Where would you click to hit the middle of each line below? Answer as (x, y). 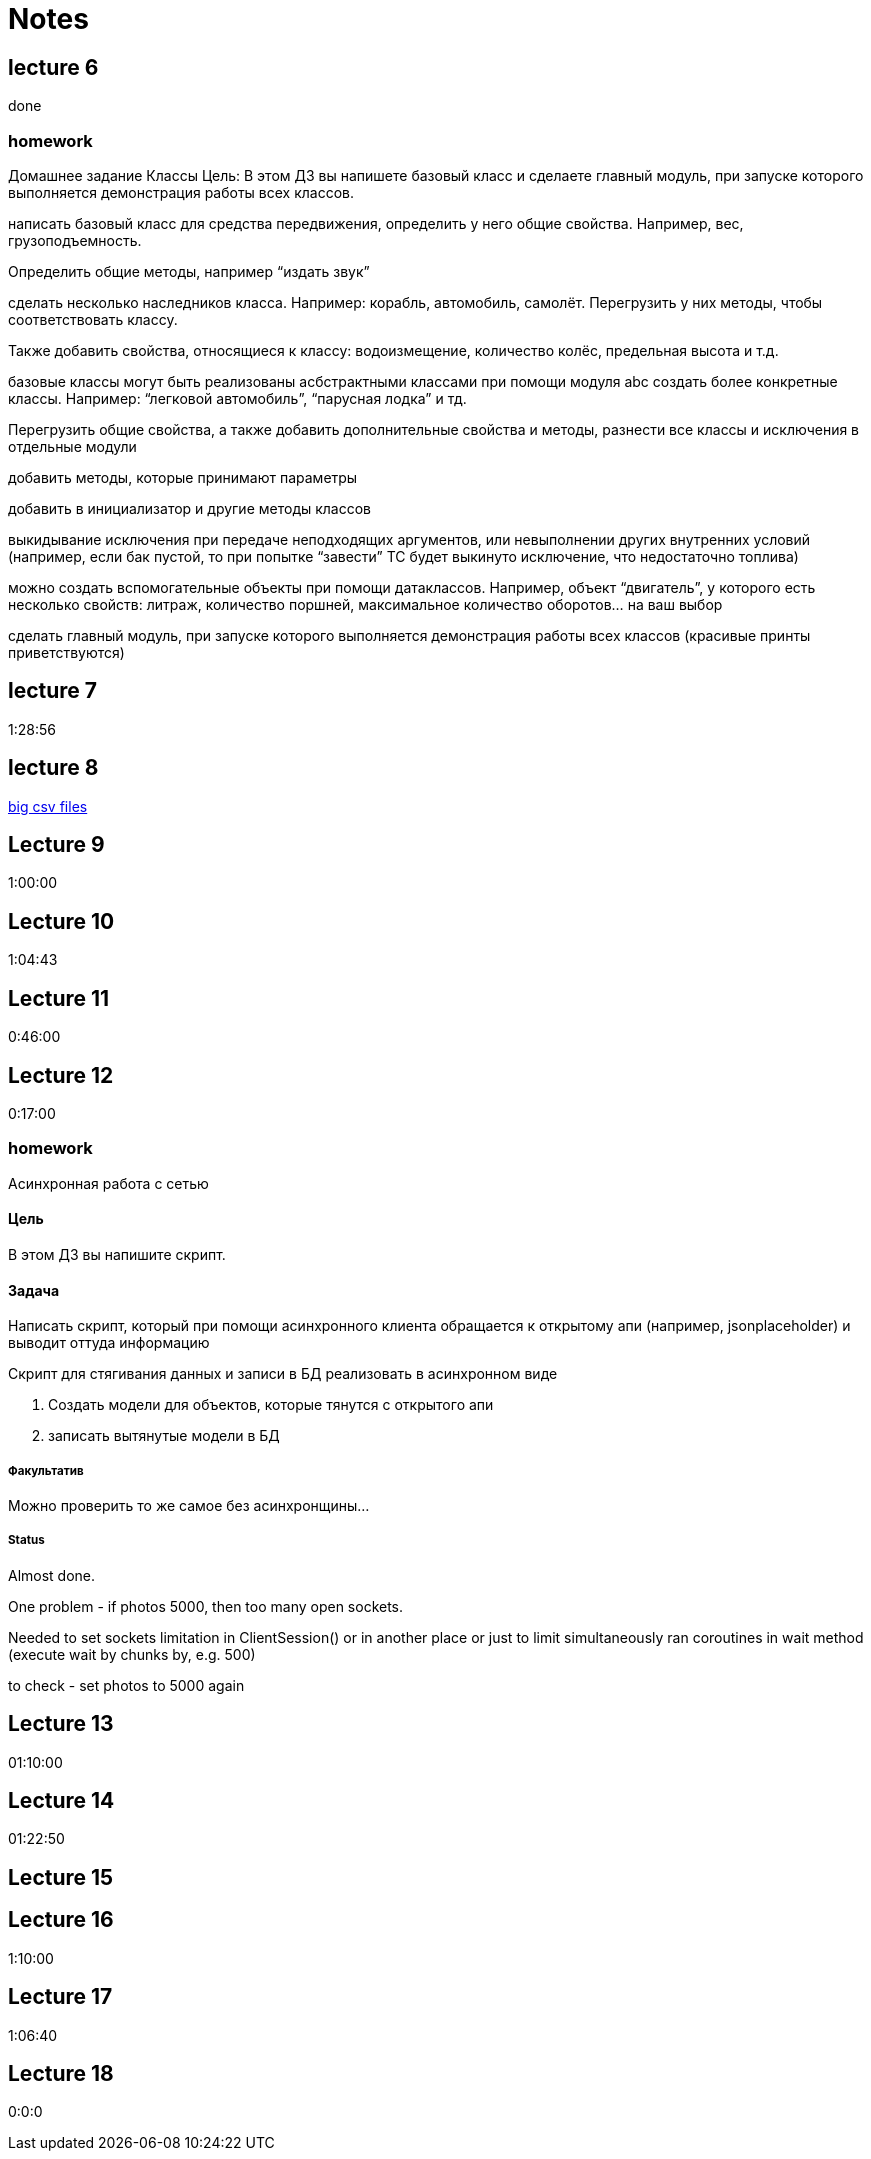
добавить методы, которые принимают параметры (183, 477)
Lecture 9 (56, 845)
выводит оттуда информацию (109, 1343)
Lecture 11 (59, 998)
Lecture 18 (61, 2073)
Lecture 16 (61, 1920)
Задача (34, 1290)
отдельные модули (72, 446)
